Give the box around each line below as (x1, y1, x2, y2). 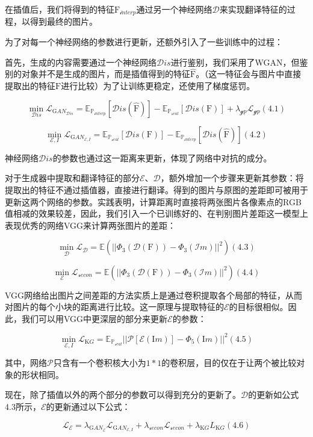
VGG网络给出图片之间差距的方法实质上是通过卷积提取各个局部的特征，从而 (5, 288, 303, 301)
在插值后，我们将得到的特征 (5, 3, 114, 15)
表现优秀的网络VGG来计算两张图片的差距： (5, 218, 176, 231)
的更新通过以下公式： (46, 400, 131, 412)
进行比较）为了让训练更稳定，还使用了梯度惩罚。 (61, 79, 255, 92)
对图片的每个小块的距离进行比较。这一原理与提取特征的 (5, 300, 224, 313)
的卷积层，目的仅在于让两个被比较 (161, 356, 297, 369)
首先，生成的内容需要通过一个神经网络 (5, 55, 156, 68)
